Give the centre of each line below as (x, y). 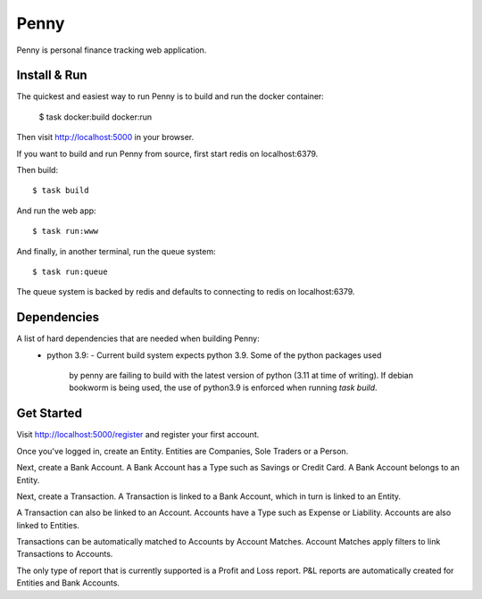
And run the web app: (57, 211)
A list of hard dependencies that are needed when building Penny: (138, 338)
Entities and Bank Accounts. (68, 583)
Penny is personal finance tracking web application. (112, 50)
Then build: (37, 171)
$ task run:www (66, 231)
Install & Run (52, 75)
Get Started (49, 414)
